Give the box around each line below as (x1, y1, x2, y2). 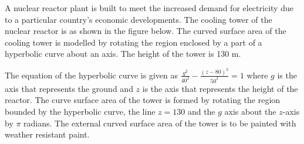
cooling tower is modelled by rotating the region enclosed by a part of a (5, 36, 262, 48)
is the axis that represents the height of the (142, 82, 298, 94)
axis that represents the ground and (5, 82, 133, 94)
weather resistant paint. (5, 128, 90, 140)
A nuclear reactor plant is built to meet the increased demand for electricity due (5, 2, 293, 13)
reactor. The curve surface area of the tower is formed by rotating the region (5, 94, 281, 106)
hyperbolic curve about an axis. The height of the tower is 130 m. (5, 47, 241, 60)
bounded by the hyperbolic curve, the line (5, 105, 156, 117)
